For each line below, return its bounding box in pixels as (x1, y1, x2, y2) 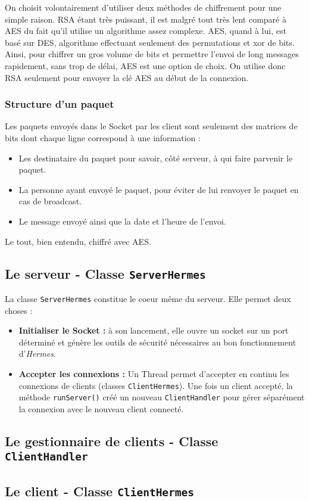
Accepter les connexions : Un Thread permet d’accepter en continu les (18, 367, 289, 379)
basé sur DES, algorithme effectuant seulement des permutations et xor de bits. (5, 36, 295, 48)
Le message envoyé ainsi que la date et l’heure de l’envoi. (18, 214, 226, 227)
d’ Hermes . (18, 347, 56, 360)
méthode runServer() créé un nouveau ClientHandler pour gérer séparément (18, 391, 305, 403)
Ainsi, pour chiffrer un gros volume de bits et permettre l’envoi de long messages (5, 48, 299, 60)
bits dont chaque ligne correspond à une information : (5, 131, 201, 144)
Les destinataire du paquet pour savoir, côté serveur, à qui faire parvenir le (18, 151, 293, 164)
